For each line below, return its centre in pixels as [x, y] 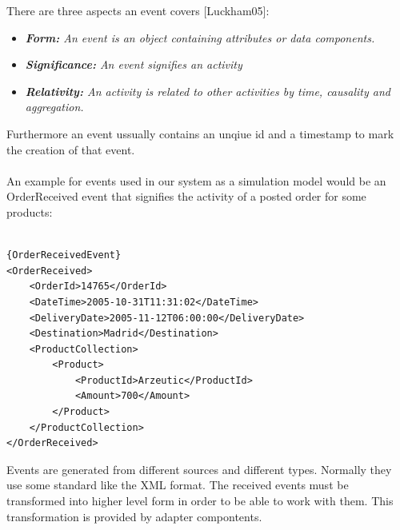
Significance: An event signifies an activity [134, 64]
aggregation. [54, 107]
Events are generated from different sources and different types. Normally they [199, 469]
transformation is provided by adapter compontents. [134, 516]
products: [30, 211]
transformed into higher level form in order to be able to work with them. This [200, 501]
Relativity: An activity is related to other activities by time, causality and [208, 91]
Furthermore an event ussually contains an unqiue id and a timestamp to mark [200, 133]
